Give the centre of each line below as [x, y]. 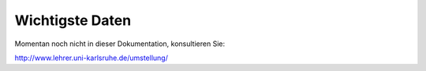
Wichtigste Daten [73, 20]
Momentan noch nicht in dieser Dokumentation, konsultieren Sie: [120, 44]
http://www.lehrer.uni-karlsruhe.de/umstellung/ [92, 58]
